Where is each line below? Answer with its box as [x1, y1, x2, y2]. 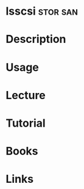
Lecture [5, 88, 46, 102]
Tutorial [5, 116, 46, 130]
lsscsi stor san [5, 4, 79, 18]
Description [5, 32, 66, 46]
